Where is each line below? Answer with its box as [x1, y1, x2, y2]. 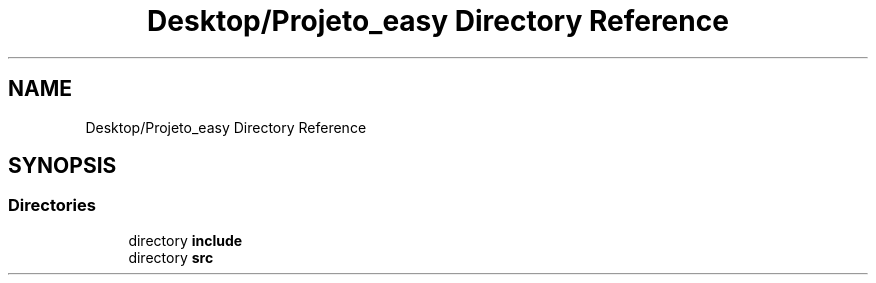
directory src [128, 248, 214, 266]
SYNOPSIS [8, 153, 117, 179]
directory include [128, 231, 243, 249]
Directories [8, 195, 96, 216]
